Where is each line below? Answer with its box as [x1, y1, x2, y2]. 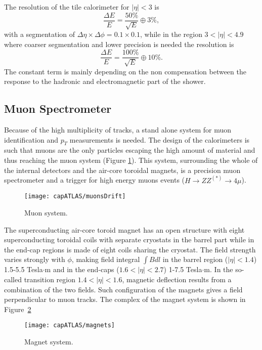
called [4, 274, 22, 284]
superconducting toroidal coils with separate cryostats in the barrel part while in [4, 234, 254, 245]
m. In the [204, 264, 233, 275]
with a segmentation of [4, 29, 75, 39]
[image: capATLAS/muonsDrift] [24, 193, 126, 200]
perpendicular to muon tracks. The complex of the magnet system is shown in [4, 294, 246, 304]
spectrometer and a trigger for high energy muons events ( [4, 174, 185, 185]
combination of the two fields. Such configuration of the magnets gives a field [4, 284, 243, 294]
